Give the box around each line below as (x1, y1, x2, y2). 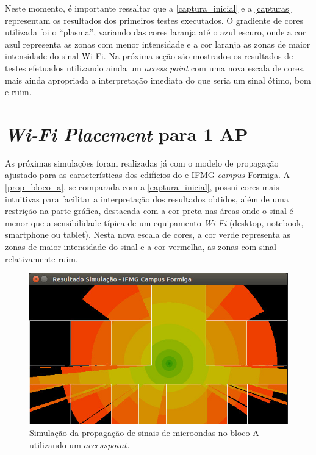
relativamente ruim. (5, 252, 78, 265)
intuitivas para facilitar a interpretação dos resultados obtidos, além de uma (5, 192, 289, 205)
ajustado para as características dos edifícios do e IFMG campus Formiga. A (5, 168, 290, 181)
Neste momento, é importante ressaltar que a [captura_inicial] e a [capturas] (5, 2, 292, 14)
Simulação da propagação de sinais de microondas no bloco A (29, 426, 259, 439)
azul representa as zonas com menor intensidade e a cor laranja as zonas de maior (5, 37, 311, 50)
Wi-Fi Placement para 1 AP (5, 121, 248, 146)
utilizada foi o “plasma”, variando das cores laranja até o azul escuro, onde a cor (5, 26, 306, 38)
